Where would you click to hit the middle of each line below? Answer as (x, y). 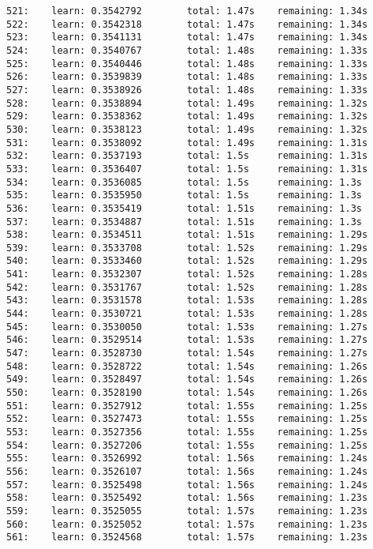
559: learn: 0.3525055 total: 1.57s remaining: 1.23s (187, 511)
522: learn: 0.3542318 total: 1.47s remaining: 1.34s (187, 24)
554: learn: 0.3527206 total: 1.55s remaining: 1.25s (187, 445)
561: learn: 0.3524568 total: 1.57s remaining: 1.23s (187, 538)
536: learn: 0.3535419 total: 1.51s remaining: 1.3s (185, 208)
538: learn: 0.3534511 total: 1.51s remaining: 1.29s (187, 235)
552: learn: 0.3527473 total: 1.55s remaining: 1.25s (187, 419)
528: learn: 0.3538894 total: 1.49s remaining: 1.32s (187, 103)
